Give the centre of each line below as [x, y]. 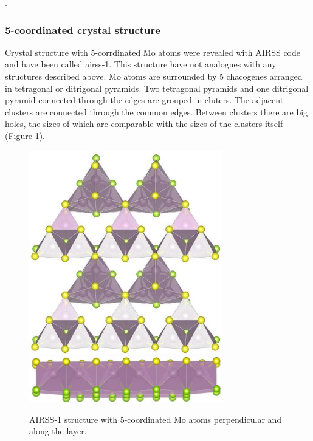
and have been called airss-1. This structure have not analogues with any [141, 64]
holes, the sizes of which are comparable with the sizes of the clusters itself [144, 124]
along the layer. [58, 431]
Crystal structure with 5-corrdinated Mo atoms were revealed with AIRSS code [153, 52]
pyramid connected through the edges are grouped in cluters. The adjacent [144, 100]
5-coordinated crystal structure [83, 29]
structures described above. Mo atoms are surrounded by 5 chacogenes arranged [154, 76]
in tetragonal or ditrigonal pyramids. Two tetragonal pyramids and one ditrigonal [157, 88]
